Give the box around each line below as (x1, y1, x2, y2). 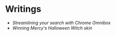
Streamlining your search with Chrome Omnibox (12, 20, 111, 26)
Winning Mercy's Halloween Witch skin (12, 25, 93, 31)
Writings (5, 3, 41, 15)
